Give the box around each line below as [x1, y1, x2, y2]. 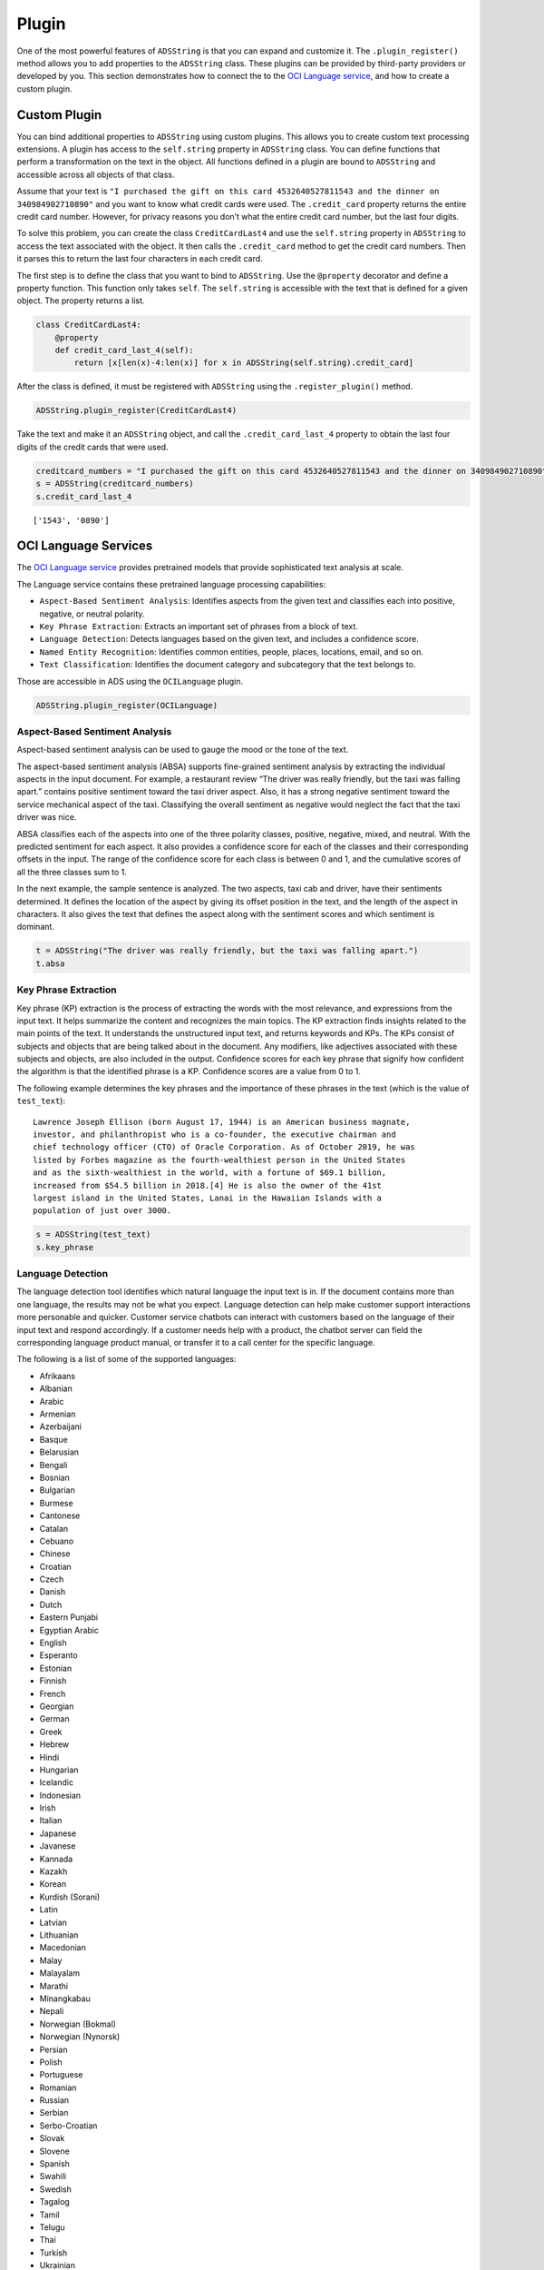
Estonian [39, 1663, 73, 1673]
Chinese [39, 1548, 71, 1559]
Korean [39, 1879, 67, 1890]
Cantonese [39, 1510, 81, 1521]
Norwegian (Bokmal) [39, 2018, 117, 2029]
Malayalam [39, 1968, 81, 1979]
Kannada [39, 1853, 73, 1864]
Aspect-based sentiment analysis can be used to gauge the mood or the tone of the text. [16, 745, 349, 755]
